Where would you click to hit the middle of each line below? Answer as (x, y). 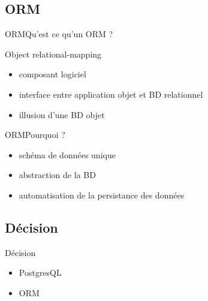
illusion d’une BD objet (62, 114)
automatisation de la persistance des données (102, 195)
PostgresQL (40, 273)
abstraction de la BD (57, 175)
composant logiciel (52, 74)
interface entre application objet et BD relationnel (111, 94)
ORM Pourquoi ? (35, 135)
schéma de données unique (67, 154)
